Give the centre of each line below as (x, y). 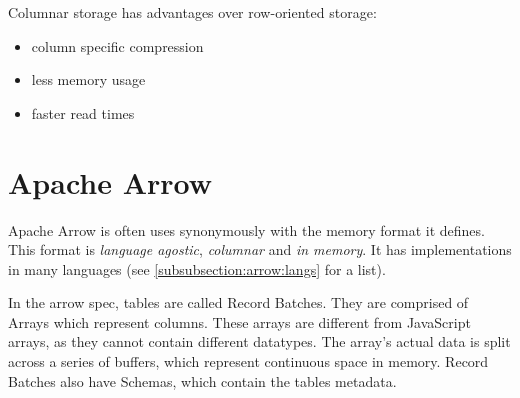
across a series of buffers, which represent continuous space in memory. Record (248, 361)
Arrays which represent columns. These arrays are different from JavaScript (239, 321)
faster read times (83, 112)
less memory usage (88, 79)
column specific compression (117, 45)
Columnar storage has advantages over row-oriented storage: (192, 12)
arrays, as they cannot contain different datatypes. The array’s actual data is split (259, 341)
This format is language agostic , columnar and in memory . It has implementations (260, 249)
